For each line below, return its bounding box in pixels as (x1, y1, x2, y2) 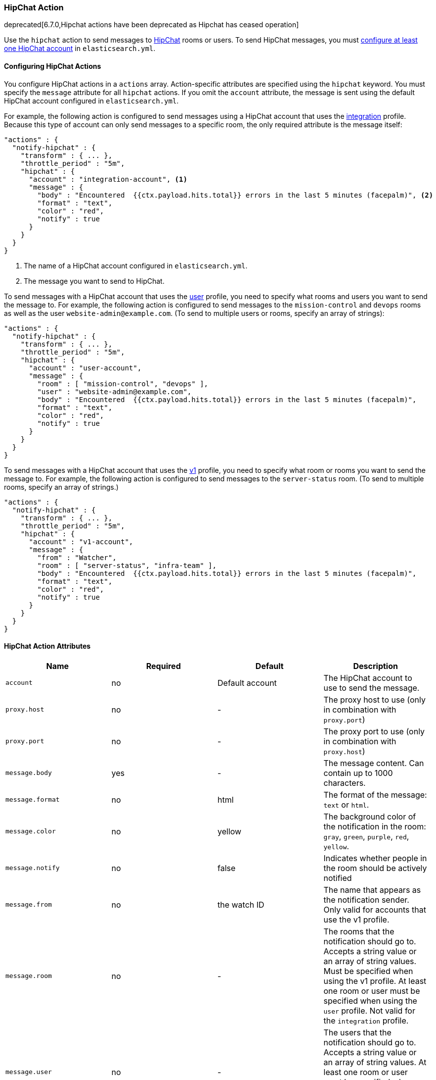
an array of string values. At (323, 1057, 427, 1067)
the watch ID (218, 899, 264, 910)
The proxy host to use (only (323, 694, 426, 705)
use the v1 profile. (323, 914, 390, 925)
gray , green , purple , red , (323, 831, 409, 841)
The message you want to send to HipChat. (24, 276, 165, 285)
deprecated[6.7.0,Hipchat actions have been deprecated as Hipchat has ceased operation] (4, 20, 299, 29)
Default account (218, 677, 277, 688)
